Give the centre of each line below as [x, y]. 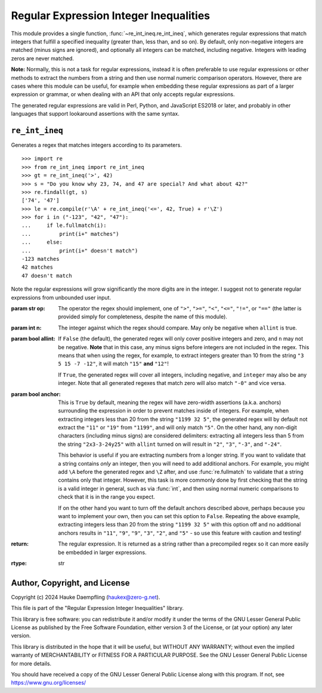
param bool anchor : [36, 394]
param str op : [28, 308]
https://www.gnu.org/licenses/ [49, 683]
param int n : [26, 328]
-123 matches [41, 259]
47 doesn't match [47, 275]
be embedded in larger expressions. [103, 552]
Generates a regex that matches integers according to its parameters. [96, 145]
